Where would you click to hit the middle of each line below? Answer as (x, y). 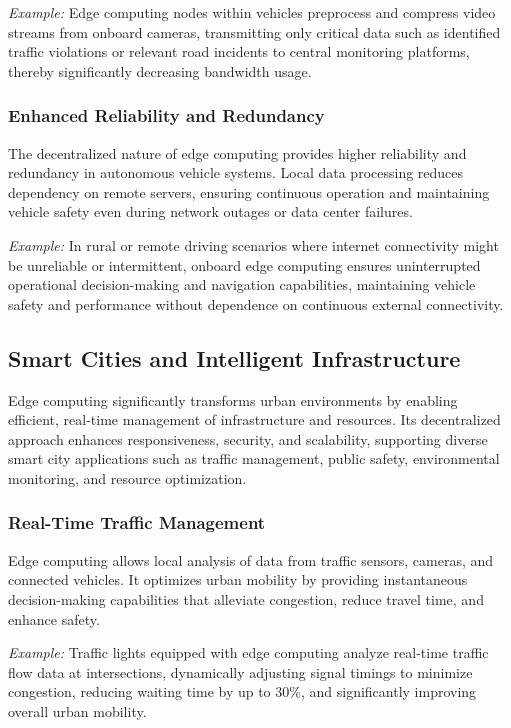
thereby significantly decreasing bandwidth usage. (160, 70)
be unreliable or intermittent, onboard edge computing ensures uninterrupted (244, 264)
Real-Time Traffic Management (137, 522)
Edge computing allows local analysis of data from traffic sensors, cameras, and (251, 559)
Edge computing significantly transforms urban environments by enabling (233, 399)
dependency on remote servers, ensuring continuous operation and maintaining (249, 191)
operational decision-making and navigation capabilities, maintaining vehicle (242, 284)
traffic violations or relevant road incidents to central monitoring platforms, (239, 51)
